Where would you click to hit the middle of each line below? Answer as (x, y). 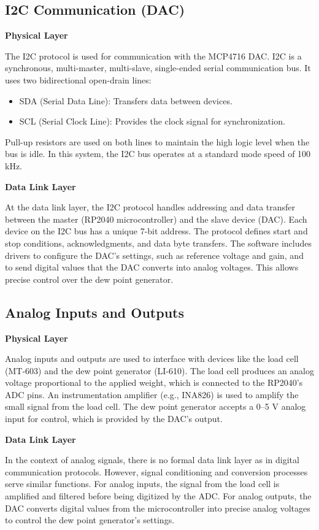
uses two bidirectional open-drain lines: (78, 79)
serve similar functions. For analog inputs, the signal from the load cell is (142, 484)
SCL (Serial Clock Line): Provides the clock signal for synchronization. (152, 121)
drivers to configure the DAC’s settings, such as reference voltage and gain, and (154, 255)
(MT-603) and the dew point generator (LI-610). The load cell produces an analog (159, 370)
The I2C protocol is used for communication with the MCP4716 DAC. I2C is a (153, 56)
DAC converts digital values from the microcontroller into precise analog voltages (158, 508)
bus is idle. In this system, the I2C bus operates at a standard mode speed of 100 (158, 154)
